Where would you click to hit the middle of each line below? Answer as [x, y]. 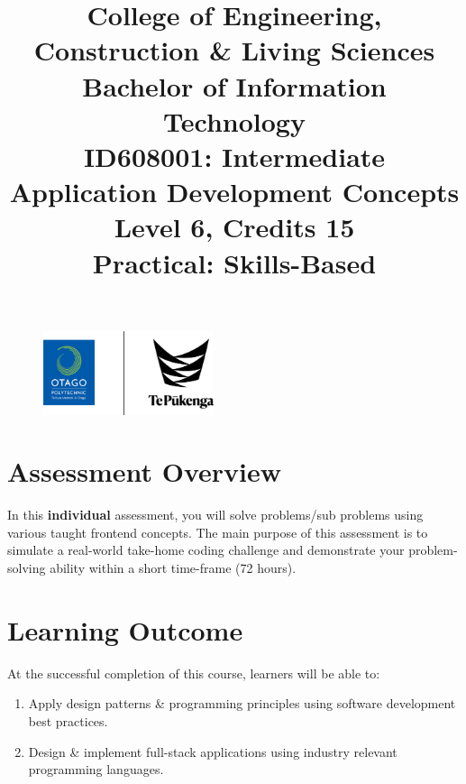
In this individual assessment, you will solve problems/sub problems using [215, 515]
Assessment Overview [145, 471]
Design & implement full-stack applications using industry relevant [213, 751]
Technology [234, 120]
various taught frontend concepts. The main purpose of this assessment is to [218, 532]
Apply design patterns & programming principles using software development [242, 703]
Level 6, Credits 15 [234, 227]
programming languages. [96, 769]
